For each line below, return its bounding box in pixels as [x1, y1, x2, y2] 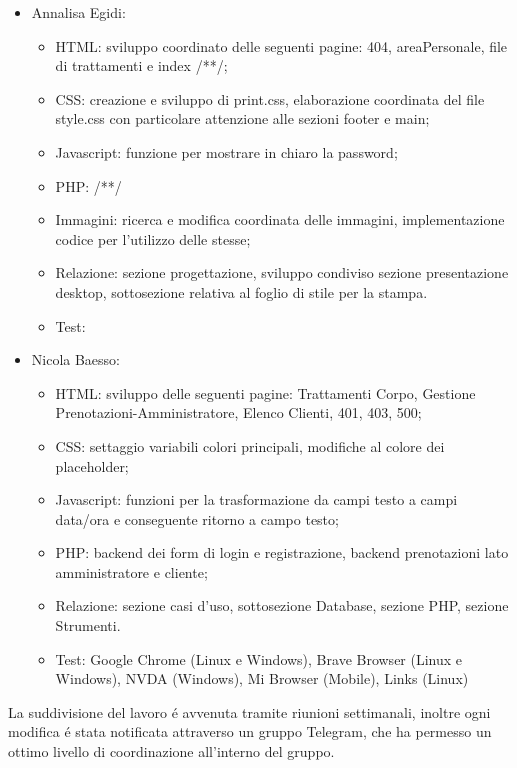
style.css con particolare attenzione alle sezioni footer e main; [55, 108, 430, 129]
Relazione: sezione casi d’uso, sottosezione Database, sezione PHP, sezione [55, 595, 509, 616]
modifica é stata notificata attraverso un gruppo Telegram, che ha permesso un [8, 721, 492, 742]
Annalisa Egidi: [31, 2, 126, 22]
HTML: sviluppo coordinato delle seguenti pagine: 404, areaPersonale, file [55, 35, 508, 56]
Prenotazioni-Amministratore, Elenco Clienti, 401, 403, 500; [55, 402, 422, 423]
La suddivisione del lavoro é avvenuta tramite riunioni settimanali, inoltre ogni [8, 701, 491, 722]
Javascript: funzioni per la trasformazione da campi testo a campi [55, 489, 458, 510]
